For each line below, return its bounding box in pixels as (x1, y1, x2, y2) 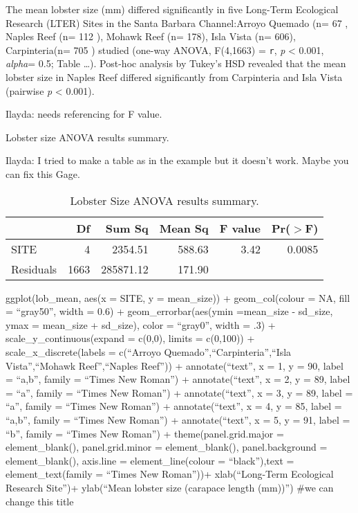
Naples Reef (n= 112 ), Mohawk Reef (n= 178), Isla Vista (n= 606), (6, 29, 296, 44)
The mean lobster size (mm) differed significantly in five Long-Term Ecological (6, 2, 339, 16)
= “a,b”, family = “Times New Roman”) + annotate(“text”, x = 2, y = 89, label (6, 372, 350, 386)
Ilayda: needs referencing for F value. (6, 107, 162, 121)
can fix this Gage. (6, 167, 80, 181)
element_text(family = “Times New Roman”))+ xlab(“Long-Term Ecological (6, 467, 334, 481)
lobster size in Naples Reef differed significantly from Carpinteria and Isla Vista (6, 70, 343, 84)
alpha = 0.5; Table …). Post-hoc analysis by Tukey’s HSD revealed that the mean (6, 56, 346, 71)
